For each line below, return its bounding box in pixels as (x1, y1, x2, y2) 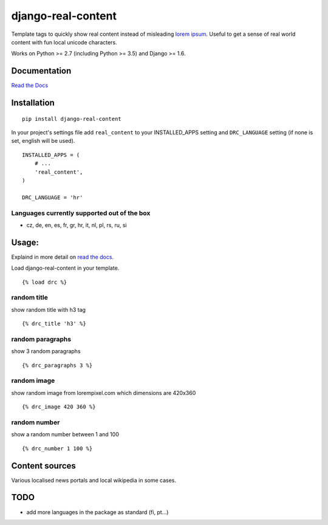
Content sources (11, 461, 76, 471)
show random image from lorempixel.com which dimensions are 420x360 (11, 389, 196, 396)
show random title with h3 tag (11, 306, 86, 313)
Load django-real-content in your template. (11, 264, 120, 272)
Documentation (11, 66, 72, 76)
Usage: (11, 237, 39, 247)
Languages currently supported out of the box (11, 208, 151, 217)
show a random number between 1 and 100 (11, 431, 120, 438)
